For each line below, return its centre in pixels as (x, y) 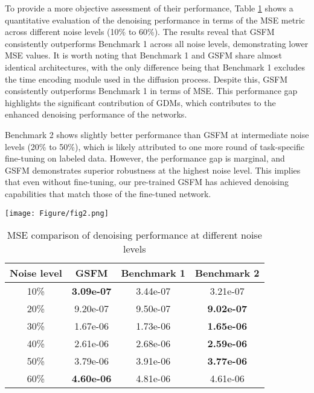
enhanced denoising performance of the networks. (96, 114)
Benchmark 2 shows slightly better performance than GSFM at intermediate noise (157, 134)
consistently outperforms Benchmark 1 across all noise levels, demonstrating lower (157, 43)
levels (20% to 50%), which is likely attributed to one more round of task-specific (155, 146)
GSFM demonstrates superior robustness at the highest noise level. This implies (153, 170)
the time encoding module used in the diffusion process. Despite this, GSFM (146, 79)
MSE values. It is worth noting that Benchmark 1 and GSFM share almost (143, 55)
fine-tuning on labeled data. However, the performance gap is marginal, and (145, 158)
